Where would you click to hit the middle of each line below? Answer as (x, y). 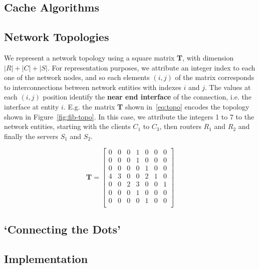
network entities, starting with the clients (67, 126)
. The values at (228, 87)
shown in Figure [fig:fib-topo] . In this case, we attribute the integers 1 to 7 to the (129, 116)
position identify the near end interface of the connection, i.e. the (147, 97)
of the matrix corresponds (215, 77)
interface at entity (32, 106)
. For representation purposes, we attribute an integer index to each (151, 67)
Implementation (46, 258)
